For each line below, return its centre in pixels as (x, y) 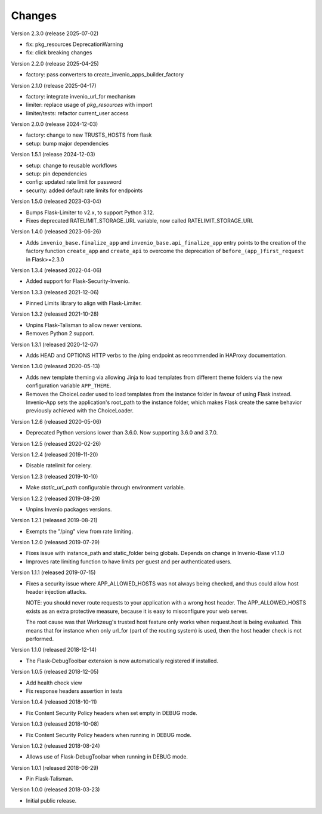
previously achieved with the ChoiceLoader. (80, 411)
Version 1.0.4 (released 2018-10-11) (54, 702)
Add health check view (54, 683)
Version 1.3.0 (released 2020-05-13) (56, 366)
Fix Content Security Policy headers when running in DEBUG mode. (109, 735)
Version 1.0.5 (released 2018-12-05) (55, 672)
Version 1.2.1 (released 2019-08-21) (54, 520)
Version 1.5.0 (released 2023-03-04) (56, 201)
